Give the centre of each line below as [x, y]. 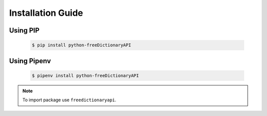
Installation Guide [46, 13]
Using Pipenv [30, 61]
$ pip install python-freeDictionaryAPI [81, 45]
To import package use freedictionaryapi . [69, 100]
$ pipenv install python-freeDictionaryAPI [86, 76]
